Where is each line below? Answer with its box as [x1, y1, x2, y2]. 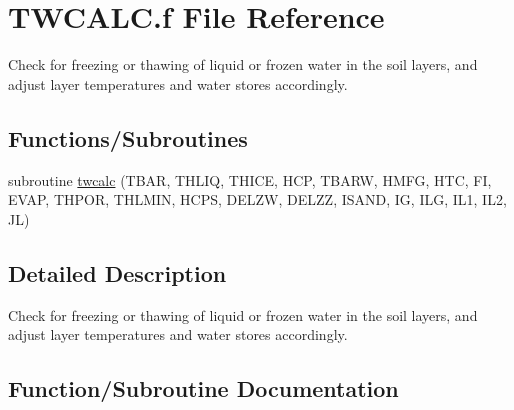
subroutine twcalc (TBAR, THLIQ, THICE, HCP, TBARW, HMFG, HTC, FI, [8, 169, 492, 190]
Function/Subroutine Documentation [8, 373, 399, 404]
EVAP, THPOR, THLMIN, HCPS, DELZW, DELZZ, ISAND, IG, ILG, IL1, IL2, [8, 189, 507, 210]
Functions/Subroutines [8, 122, 248, 153]
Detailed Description [8, 257, 227, 288]
